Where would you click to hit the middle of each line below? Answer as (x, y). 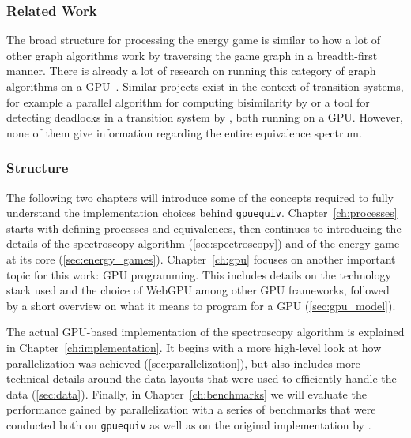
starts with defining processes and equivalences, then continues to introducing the (204, 228)
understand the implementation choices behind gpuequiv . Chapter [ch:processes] (202, 213)
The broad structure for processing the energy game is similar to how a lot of (194, 40)
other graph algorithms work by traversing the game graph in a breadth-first (192, 55)
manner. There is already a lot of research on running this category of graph (191, 71)
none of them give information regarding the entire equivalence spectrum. (184, 132)
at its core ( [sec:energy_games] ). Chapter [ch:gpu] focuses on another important (201, 259)
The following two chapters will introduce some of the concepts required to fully (200, 197)
